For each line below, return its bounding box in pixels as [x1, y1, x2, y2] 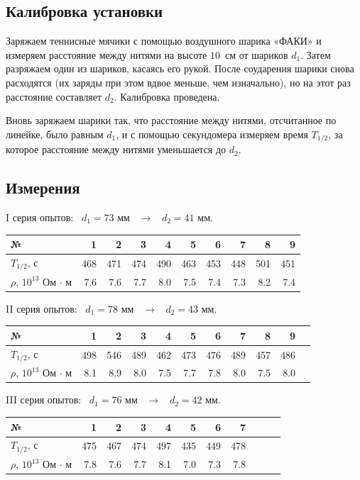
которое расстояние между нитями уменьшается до [6, 142, 227, 157]
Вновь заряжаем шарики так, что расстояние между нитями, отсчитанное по [6, 113, 337, 128]
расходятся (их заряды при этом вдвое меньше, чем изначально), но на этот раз [6, 74, 351, 89]
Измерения [6, 177, 80, 199]
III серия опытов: [6, 392, 82, 407]
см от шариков [224, 47, 288, 62]
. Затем [300, 47, 331, 62]
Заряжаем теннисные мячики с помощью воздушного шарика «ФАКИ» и [6, 33, 322, 48]
